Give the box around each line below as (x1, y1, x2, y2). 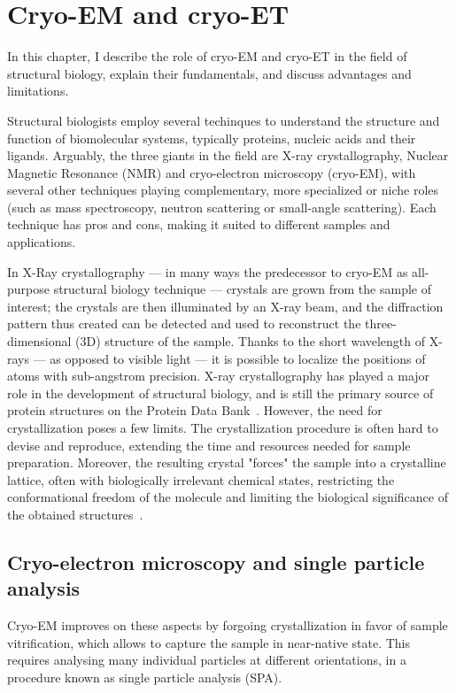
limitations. (7, 81, 69, 100)
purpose (7, 280, 50, 298)
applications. (7, 233, 76, 251)
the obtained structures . (7, 504, 143, 523)
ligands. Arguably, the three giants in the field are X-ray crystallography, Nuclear (7, 146, 449, 165)
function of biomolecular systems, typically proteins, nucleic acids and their (7, 128, 416, 147)
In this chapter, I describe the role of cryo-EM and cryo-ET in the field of (7, 47, 407, 65)
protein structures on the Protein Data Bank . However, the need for (7, 401, 383, 420)
